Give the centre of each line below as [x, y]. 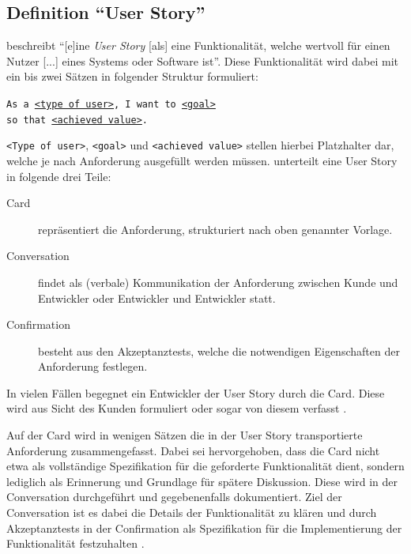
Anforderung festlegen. [93, 366]
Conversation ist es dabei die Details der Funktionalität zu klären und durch [192, 513]
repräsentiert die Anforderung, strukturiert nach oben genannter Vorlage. [215, 229]
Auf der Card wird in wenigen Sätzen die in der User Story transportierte [185, 435]
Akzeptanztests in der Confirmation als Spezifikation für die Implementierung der [204, 528]
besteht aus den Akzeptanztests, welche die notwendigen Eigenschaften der [219, 350]
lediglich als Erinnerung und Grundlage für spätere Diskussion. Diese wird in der [202, 481]
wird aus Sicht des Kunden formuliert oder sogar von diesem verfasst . [177, 408]
